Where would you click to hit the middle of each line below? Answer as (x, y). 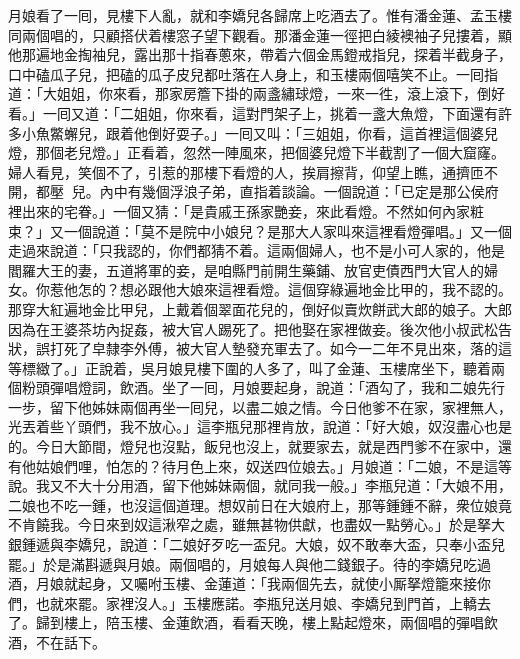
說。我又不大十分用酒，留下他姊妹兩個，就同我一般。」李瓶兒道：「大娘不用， (260, 485)
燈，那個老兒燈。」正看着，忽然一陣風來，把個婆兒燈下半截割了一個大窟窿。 (256, 152)
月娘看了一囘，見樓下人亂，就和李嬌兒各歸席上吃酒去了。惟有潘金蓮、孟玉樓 (260, 15)
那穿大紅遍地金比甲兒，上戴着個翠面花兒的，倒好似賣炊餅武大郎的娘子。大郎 (260, 308)
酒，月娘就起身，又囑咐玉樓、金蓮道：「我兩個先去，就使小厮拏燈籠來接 (242, 583)
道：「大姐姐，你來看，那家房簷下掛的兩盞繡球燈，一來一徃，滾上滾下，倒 (249, 93)
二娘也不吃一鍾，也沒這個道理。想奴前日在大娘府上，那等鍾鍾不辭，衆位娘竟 (260, 504)
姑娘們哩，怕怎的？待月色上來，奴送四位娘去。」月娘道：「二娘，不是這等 (273, 465)
